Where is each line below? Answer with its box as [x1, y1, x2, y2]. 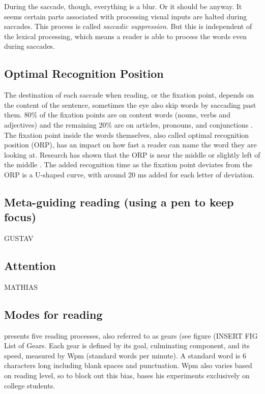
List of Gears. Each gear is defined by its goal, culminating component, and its [4, 340, 250, 351]
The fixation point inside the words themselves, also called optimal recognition [4, 129, 249, 140]
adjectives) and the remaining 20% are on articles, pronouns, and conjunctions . [4, 119, 253, 130]
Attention [4, 258, 56, 274]
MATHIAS [4, 281, 38, 292]
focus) [4, 209, 37, 225]
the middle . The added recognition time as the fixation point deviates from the [4, 159, 253, 170]
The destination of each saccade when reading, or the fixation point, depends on [4, 89, 254, 100]
